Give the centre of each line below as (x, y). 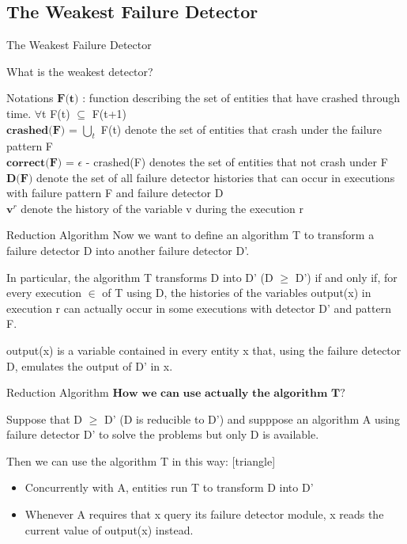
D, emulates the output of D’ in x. (90, 365)
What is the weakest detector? (80, 71)
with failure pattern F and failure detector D (115, 193)
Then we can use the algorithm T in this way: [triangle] (141, 460)
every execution (44, 293)
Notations (30, 98)
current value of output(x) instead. (109, 529)
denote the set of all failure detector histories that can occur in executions (216, 177)
